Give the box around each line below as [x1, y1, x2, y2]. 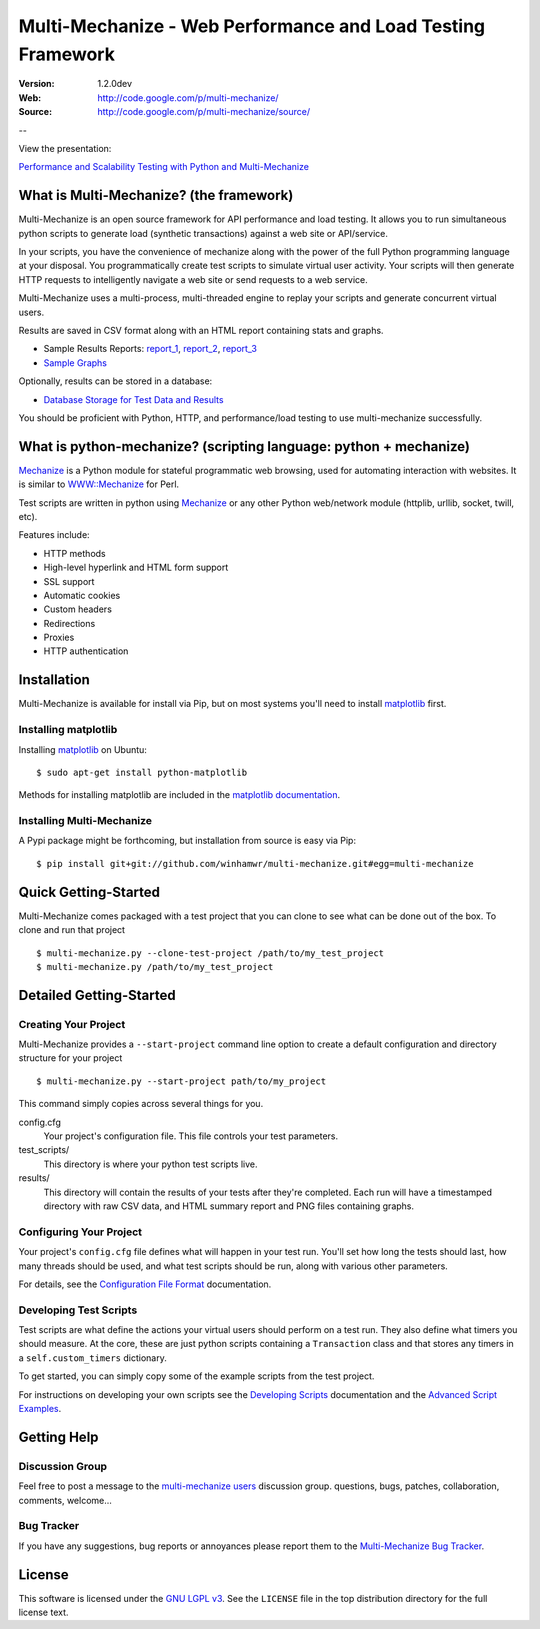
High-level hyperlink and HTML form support [43, 561, 229, 574]
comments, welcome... [18, 1494, 112, 1506]
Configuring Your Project [18, 1225, 143, 1239]
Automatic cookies [43, 589, 121, 601]
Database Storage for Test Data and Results [43, 393, 224, 405]
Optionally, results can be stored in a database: [18, 375, 213, 387]
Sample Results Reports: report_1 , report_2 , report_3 [43, 343, 257, 355]
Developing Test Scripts [18, 1303, 138, 1317]
